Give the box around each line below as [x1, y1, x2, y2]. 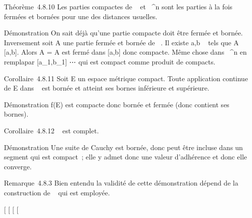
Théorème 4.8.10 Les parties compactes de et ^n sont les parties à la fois [4, 1, 233, 11]
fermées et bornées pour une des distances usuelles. [4, 11, 158, 21]
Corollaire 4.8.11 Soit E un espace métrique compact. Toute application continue [4, 73, 248, 83]
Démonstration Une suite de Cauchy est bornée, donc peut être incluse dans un [4, 142, 243, 152]
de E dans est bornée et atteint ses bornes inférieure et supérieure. [4, 83, 210, 93]
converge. [4, 161, 32, 171]
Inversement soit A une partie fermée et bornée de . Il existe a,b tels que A [4, 37, 239, 47]
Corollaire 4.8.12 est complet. [4, 125, 99, 135]
